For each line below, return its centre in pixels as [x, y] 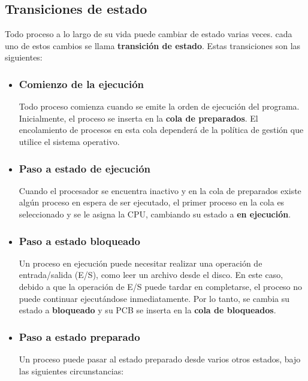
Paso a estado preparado [79, 336]
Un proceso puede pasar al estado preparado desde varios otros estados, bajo [160, 359]
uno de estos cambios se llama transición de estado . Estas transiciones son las [153, 45]
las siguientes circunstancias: [71, 371]
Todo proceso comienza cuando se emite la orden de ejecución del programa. [159, 106]
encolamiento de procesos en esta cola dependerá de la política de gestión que [161, 130]
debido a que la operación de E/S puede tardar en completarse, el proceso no [161, 286]
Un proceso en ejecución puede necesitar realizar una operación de [141, 263]
